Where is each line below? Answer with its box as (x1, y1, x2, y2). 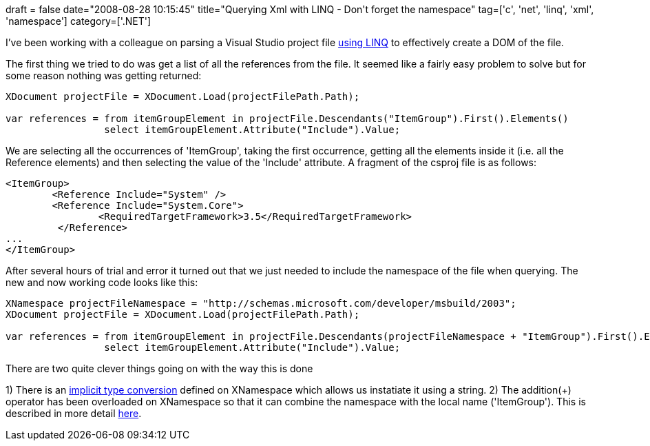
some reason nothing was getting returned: (6, 70, 202, 81)
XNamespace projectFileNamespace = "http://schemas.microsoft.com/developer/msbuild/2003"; (6, 298, 516, 309)
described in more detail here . (6, 407, 142, 419)
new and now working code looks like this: (6, 276, 198, 288)
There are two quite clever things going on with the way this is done (6, 363, 313, 374)
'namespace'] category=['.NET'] (6, 15, 151, 27)
